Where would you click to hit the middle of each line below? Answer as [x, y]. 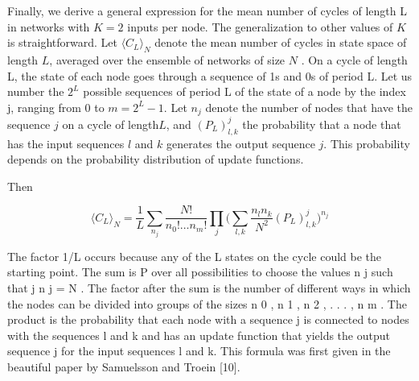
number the [36, 91]
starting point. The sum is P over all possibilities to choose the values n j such [200, 272]
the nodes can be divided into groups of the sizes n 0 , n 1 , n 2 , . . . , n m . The [207, 303]
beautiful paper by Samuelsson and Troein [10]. [124, 366]
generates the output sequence [241, 143]
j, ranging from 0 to [56, 107]
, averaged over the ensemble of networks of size [167, 59]
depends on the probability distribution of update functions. [156, 159]
